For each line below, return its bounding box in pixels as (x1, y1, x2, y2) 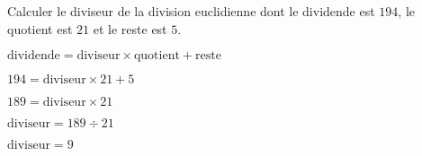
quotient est (7, 19, 73, 38)
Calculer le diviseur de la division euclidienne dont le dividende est (7, 2, 375, 20)
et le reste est (93, 19, 167, 38)
